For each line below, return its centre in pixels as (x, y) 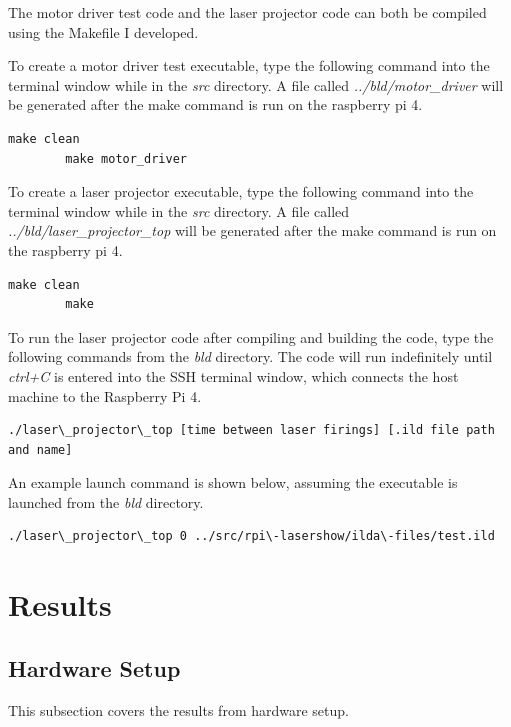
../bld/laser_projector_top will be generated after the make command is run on (252, 230)
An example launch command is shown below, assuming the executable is (233, 482)
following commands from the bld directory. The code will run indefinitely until (250, 356)
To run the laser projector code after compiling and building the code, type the (251, 336)
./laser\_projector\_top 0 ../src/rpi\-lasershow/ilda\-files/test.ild (251, 536)
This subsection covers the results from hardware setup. (178, 709)
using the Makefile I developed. (103, 31)
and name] (40, 449)
